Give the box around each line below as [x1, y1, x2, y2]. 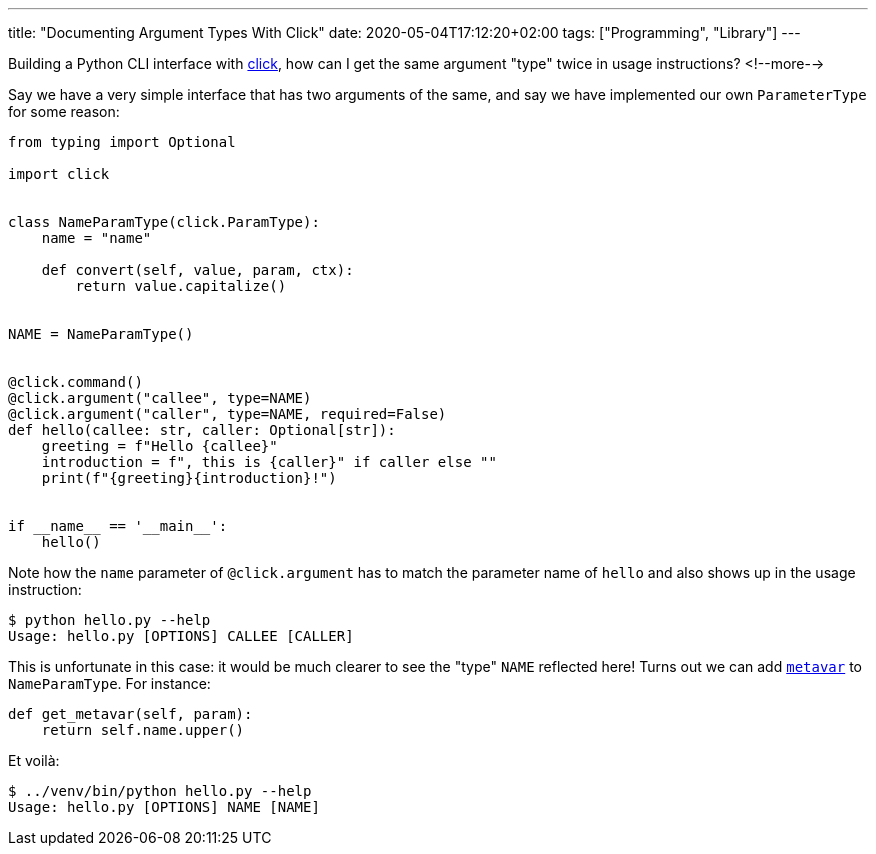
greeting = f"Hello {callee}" [41, 438, 278, 454]
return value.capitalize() [75, 278, 287, 294]
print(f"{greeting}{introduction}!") [41, 470, 337, 486]
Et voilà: [8, 752, 60, 769]
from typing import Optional [8, 134, 236, 150]
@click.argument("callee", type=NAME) [8, 390, 312, 406]
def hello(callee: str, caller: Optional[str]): [8, 422, 396, 438]
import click [8, 166, 110, 182]
